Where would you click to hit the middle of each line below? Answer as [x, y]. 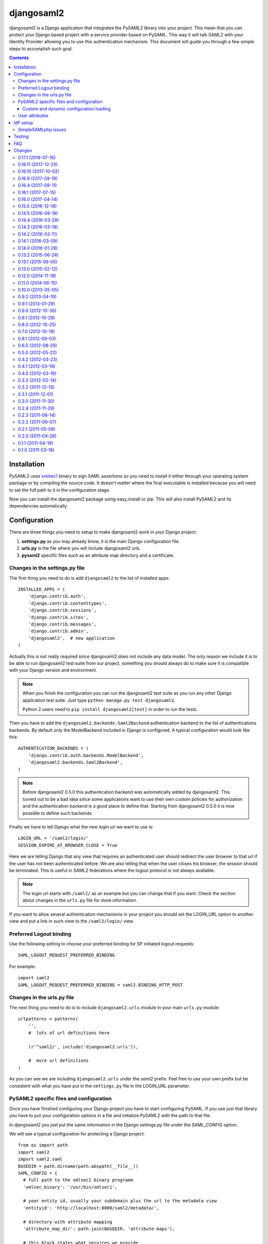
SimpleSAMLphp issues [42, 130]
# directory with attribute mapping [68, 1222]
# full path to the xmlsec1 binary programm [78, 1180]
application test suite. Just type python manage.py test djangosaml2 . [99, 700]
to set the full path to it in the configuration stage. [60, 490]
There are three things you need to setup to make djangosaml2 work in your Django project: [103, 532]
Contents [19, 58]
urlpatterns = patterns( [48, 1019]
